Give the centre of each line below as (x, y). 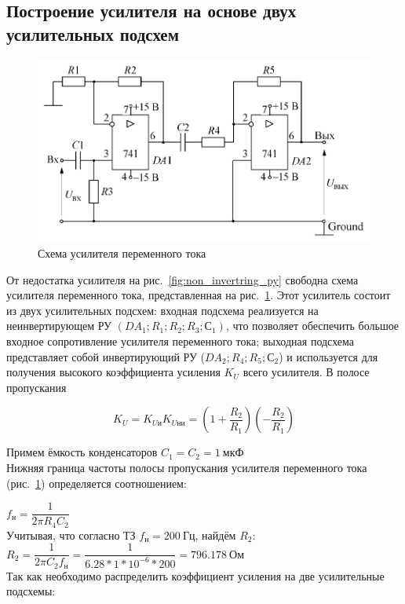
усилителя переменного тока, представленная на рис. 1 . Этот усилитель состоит (199, 295)
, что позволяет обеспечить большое (312, 326)
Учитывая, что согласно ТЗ (71, 534)
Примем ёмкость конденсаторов (82, 452)
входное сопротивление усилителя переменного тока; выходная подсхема (180, 341)
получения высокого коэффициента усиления (113, 372)
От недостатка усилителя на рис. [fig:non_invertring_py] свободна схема (182, 279)
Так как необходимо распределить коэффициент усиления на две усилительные (195, 575)
